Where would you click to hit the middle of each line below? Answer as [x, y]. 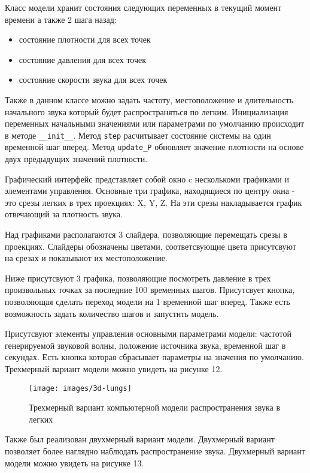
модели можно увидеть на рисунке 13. [75, 462]
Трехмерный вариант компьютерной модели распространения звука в [155, 407]
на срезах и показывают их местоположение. [86, 258]
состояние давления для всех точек [83, 59]
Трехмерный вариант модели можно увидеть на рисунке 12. [114, 368]
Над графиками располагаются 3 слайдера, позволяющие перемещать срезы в [146, 234]
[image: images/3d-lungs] [80, 388]
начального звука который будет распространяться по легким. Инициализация [147, 111]
